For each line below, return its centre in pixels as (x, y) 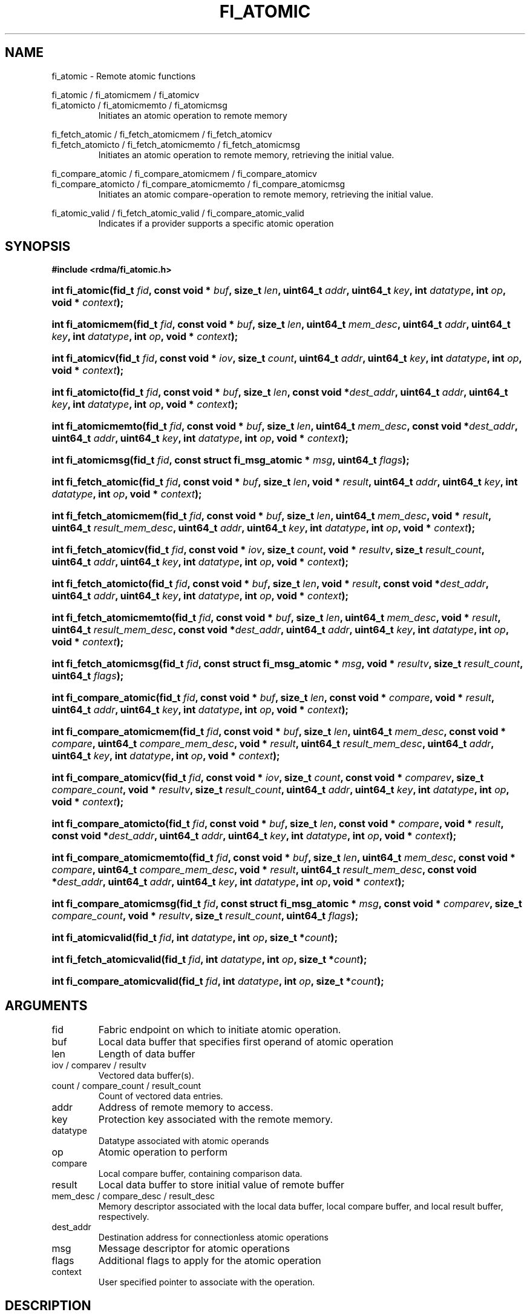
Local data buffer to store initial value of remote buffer (221, 1185)
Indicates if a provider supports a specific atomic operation (216, 223)
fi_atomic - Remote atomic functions (124, 76)
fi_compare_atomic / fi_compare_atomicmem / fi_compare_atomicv (184, 173)
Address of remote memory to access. (186, 1107)
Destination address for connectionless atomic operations (214, 1237)
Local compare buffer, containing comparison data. (200, 1174)
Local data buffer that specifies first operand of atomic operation (246, 1042)
